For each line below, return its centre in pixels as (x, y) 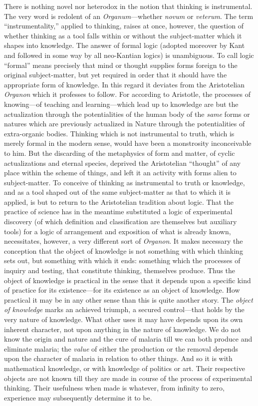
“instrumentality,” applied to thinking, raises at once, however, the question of (124, 26)
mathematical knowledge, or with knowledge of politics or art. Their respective (125, 368)
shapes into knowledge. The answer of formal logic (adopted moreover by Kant (125, 45)
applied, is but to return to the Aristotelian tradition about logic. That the (119, 202)
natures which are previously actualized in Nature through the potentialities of (125, 124)
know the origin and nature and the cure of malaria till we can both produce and (128, 339)
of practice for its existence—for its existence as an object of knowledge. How (122, 290)
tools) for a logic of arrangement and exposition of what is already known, (118, 231)
